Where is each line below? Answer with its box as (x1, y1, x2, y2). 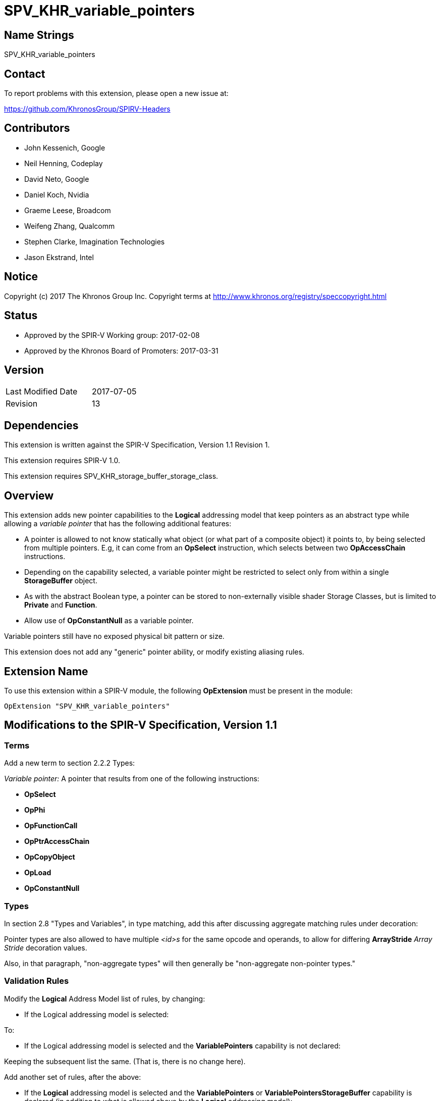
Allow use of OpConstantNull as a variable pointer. (24, 616, 194, 625)
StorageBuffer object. (24, 576, 97, 585)
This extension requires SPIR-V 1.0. (4, 456, 120, 465)
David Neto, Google (24, 174, 89, 183)
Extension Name (4, 665, 88, 678)
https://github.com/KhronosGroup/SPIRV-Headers (4, 105, 171, 114)
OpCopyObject (24, 853, 75, 862)
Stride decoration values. (4, 943, 87, 952)
